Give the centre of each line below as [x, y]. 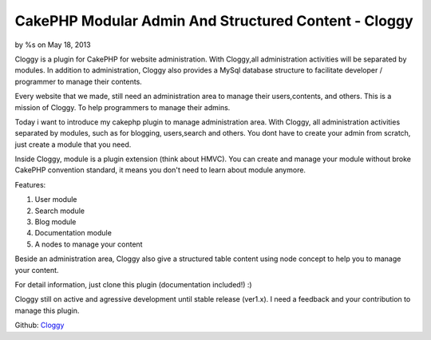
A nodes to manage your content [89, 244]
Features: [30, 184]
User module [56, 200]
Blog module [55, 222]
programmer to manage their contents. [79, 81]
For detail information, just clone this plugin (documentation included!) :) [133, 284]
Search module [60, 211]
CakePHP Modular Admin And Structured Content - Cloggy [214, 21]
